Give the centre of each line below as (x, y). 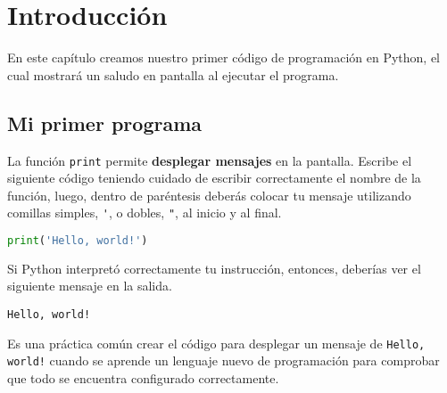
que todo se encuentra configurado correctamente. (143, 378)
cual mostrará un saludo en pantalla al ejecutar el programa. (173, 74)
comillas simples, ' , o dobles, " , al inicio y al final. (145, 213)
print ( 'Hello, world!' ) (78, 241)
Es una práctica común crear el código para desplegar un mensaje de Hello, (216, 343)
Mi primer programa (105, 123)
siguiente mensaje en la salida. (90, 286)
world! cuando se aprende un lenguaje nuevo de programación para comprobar (223, 360)
